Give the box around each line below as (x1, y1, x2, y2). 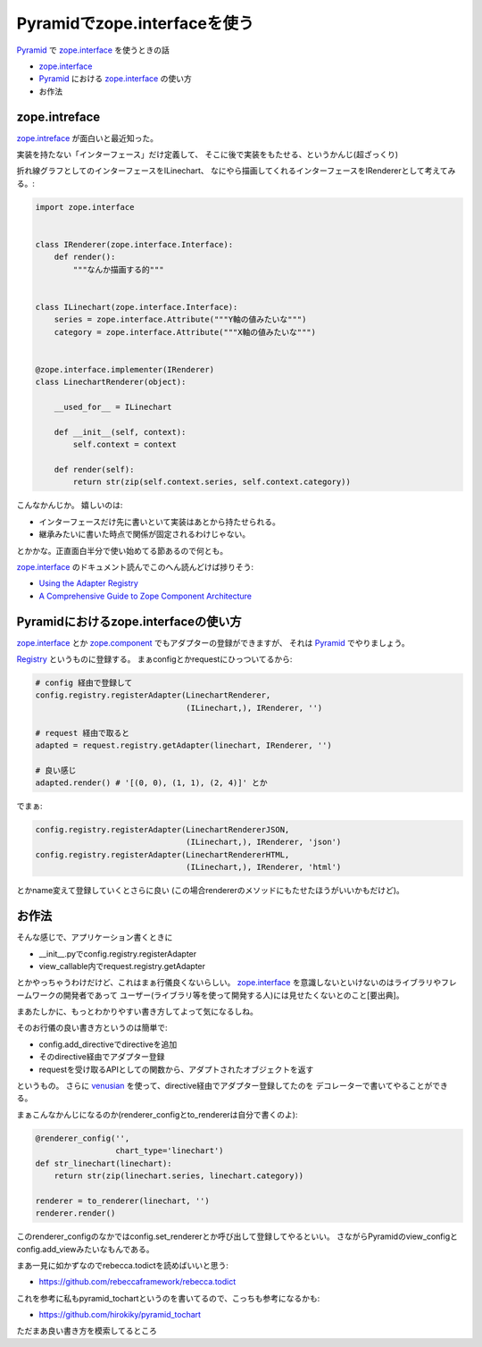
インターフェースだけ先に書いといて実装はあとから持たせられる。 (38, 516, 281, 527)
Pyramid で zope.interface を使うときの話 (16, 45, 170, 55)
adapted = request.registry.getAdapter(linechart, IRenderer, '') (35, 740, 332, 750)
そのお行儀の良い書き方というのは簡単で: (16, 1023, 169, 1033)
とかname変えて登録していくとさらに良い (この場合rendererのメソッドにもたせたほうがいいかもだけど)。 (16, 885, 405, 896)
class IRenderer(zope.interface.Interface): (35, 239, 234, 249)
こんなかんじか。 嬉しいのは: (16, 500, 123, 511)
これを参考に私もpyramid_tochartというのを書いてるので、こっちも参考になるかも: (16, 1293, 320, 1303)
